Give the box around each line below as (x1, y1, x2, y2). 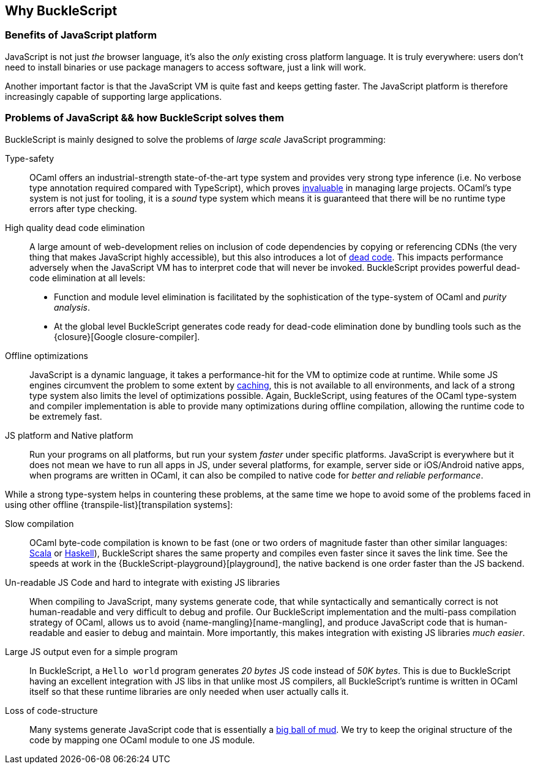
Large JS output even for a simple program (5, 646, 178, 657)
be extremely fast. (29, 411, 102, 422)
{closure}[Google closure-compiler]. (54, 331, 200, 342)
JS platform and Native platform (5, 430, 133, 441)
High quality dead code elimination (5, 222, 145, 233)
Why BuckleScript (5, 3, 118, 18)
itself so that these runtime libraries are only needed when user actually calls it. (29, 686, 349, 697)
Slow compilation (5, 518, 74, 529)
